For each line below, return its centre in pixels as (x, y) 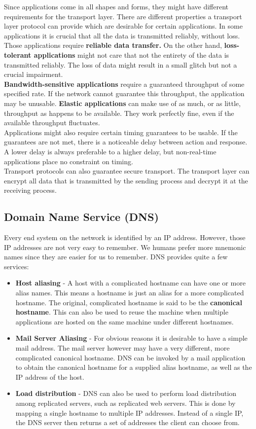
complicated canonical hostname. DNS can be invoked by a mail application (130, 357)
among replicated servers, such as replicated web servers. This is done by (126, 403)
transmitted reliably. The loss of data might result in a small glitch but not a (121, 64)
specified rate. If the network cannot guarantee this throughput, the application (124, 93)
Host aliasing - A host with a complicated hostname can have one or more (130, 283)
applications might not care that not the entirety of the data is (131, 54)
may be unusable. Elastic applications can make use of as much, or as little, (122, 103)
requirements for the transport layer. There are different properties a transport (123, 16)
